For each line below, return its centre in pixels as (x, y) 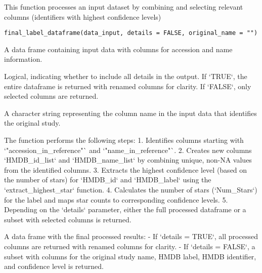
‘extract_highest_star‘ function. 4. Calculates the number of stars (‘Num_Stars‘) (131, 189)
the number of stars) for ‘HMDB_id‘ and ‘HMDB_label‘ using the (108, 180)
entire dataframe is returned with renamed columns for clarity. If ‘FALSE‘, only (128, 86)
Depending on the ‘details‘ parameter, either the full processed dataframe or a (125, 209)
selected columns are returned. (51, 96)
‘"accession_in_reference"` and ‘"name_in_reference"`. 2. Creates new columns (128, 150)
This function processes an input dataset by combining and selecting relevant (124, 7)
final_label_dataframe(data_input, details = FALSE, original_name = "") (131, 33)
